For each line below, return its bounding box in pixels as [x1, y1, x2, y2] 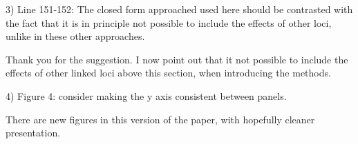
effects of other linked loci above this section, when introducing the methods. [6, 65, 331, 80]
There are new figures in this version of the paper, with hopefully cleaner [6, 112, 315, 126]
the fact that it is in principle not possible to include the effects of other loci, [6, 15, 332, 30]
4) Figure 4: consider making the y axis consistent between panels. [6, 88, 287, 103]
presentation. [6, 125, 61, 140]
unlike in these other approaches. [6, 29, 145, 43]
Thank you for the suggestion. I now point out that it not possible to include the [6, 52, 348, 66]
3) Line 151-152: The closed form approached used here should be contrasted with [6, 2, 353, 16]
